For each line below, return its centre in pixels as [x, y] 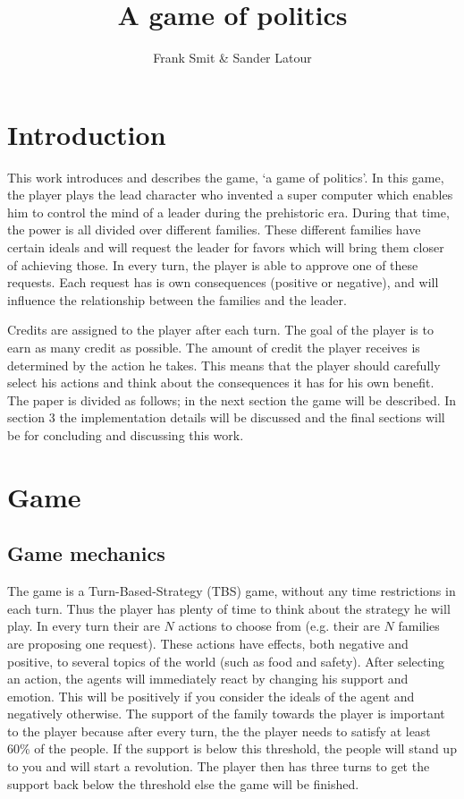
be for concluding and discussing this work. [126, 434]
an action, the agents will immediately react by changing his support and [208, 679]
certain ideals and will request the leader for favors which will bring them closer [226, 247]
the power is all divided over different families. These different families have [214, 229]
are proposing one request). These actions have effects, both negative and [208, 643]
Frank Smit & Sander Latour [232, 58]
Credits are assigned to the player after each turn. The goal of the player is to [220, 330]
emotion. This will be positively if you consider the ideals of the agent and [211, 696]
